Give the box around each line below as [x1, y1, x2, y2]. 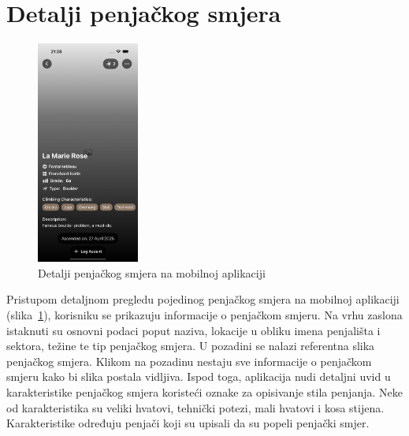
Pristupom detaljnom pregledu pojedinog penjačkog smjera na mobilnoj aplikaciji [6, 291, 400, 307]
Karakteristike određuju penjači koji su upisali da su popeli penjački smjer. [6, 415, 370, 431]
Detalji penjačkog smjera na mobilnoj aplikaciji [38, 264, 266, 281]
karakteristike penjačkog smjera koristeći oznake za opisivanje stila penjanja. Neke [6, 383, 403, 400]
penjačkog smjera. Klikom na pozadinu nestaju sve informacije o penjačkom [6, 352, 372, 369]
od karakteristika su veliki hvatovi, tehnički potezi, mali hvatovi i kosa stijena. [6, 399, 385, 416]
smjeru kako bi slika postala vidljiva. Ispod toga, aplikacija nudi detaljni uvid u [6, 368, 391, 385]
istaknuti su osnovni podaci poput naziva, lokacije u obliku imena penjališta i [6, 322, 381, 338]
